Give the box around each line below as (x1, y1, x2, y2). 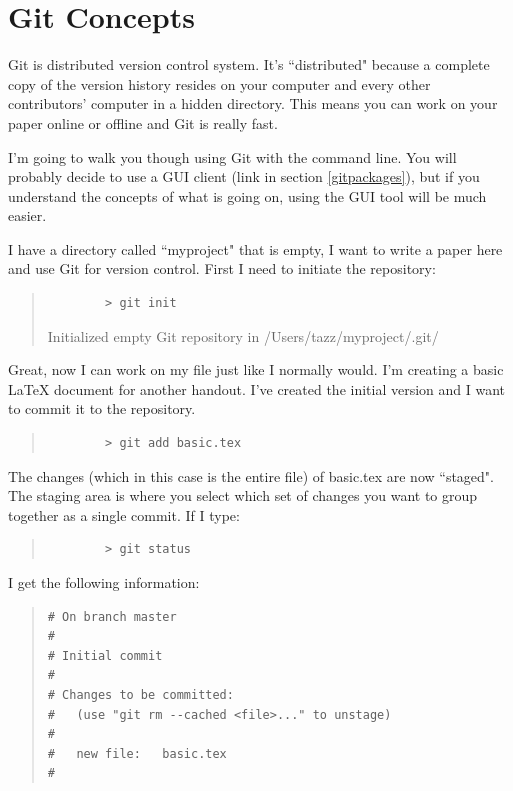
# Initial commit (47, 648, 163, 663)
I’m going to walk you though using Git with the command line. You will (8, 146, 457, 167)
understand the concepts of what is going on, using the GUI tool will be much (8, 185, 487, 206)
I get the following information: (8, 572, 200, 592)
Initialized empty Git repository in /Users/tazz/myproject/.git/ (47, 325, 439, 346)
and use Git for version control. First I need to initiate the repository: (8, 258, 436, 279)
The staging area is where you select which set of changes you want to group (8, 485, 478, 506)
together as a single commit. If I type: (8, 504, 240, 525)
